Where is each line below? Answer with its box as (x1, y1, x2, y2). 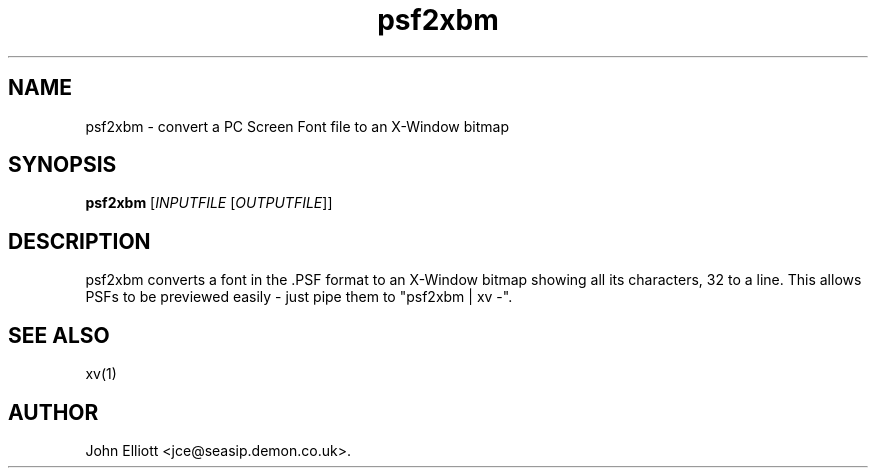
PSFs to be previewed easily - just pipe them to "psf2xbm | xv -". (85, 288, 513, 306)
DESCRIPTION (8, 228, 151, 254)
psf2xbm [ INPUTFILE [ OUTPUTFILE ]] (85, 194, 333, 212)
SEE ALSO (8, 322, 110, 348)
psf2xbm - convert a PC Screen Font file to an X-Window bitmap (85, 117, 509, 135)
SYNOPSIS (8, 152, 117, 178)
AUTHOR (8, 399, 99, 425)
